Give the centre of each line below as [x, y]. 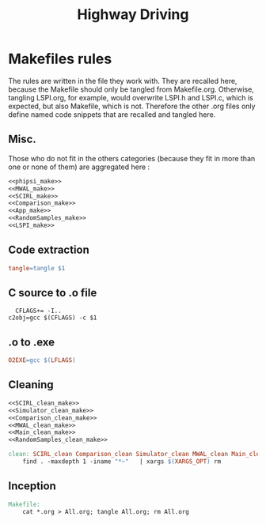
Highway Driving [133, 15]
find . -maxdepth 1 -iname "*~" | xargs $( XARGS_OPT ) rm [122, 462]
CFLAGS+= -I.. [38, 311]
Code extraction [49, 250]
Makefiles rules [60, 59]
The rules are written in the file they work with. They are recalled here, [123, 81]
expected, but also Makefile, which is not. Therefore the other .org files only [132, 106]
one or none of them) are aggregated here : [79, 167]
